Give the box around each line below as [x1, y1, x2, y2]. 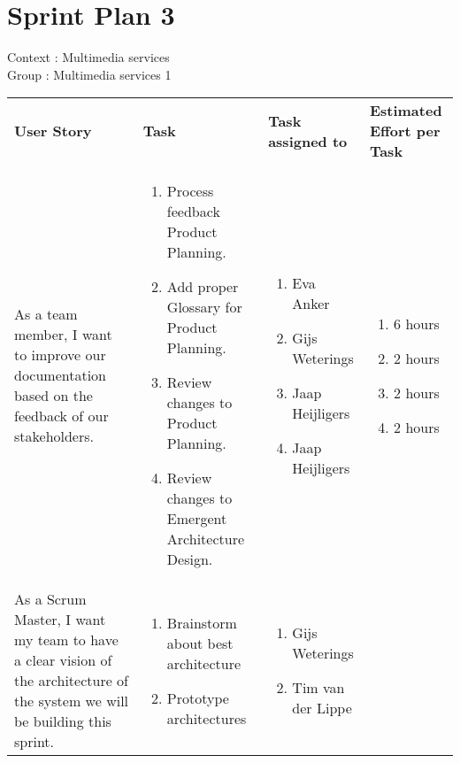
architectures [166, 707, 247, 728]
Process [166, 181, 214, 202]
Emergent [166, 508, 227, 529]
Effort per [369, 120, 441, 142]
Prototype [166, 687, 229, 708]
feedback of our [14, 405, 109, 427]
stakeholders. [14, 426, 95, 447]
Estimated [369, 100, 442, 121]
